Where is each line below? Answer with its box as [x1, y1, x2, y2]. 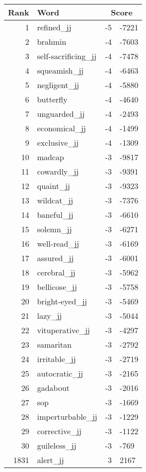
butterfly [37, 94, 68, 105]
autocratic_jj [37, 368, 83, 379]
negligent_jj [37, 79, 79, 91]
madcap [37, 151, 64, 163]
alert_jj [37, 454, 64, 466]
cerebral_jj [37, 267, 75, 278]
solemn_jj [37, 223, 72, 235]
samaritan [37, 339, 72, 350]
